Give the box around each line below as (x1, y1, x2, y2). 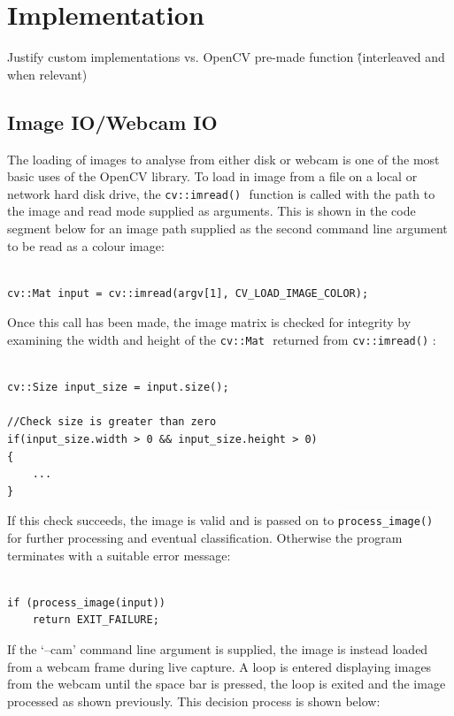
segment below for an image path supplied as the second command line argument (7, 218, 448, 237)
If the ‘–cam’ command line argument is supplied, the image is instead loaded (7, 639, 428, 658)
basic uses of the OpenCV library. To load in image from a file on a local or (7, 167, 418, 186)
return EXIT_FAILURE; (32, 613, 159, 627)
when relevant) (7, 65, 88, 83)
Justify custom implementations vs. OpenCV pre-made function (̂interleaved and (7, 48, 445, 66)
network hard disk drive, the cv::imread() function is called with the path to (7, 184, 435, 202)
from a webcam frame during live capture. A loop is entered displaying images (7, 657, 432, 675)
